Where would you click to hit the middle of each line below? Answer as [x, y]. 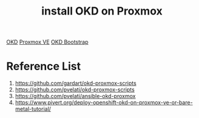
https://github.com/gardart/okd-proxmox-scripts [76, 84]
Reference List [43, 66]
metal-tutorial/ [33, 109]
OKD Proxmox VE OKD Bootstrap [48, 42]
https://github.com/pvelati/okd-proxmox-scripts [75, 90]
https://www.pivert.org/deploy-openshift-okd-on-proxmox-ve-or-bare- [104, 103]
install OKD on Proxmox [102, 11]
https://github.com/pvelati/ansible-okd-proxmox [75, 96]
